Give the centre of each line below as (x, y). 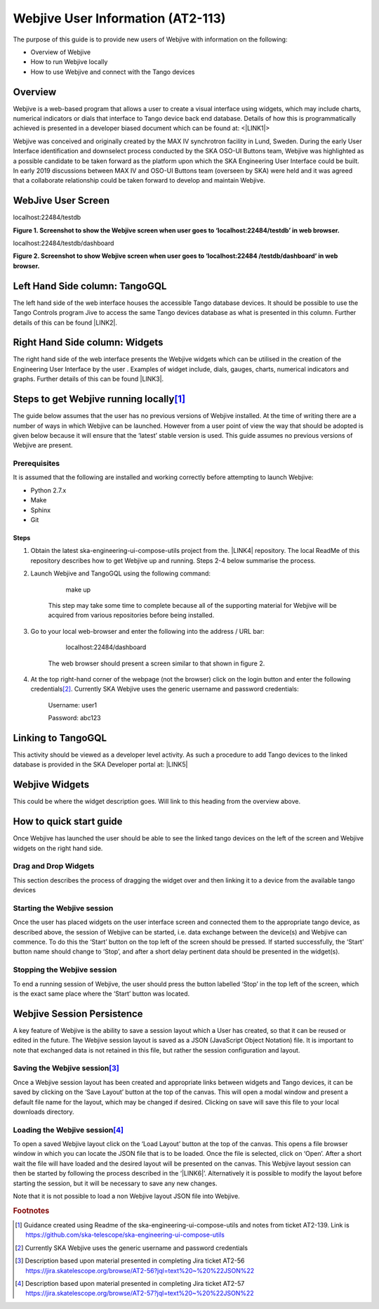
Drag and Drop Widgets (54, 866)
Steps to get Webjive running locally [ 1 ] (99, 399)
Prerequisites (36, 464)
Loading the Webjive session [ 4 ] (68, 1130)
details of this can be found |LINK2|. (65, 323)
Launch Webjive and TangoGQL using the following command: (120, 573)
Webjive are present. (43, 445)
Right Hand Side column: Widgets (88, 343)
